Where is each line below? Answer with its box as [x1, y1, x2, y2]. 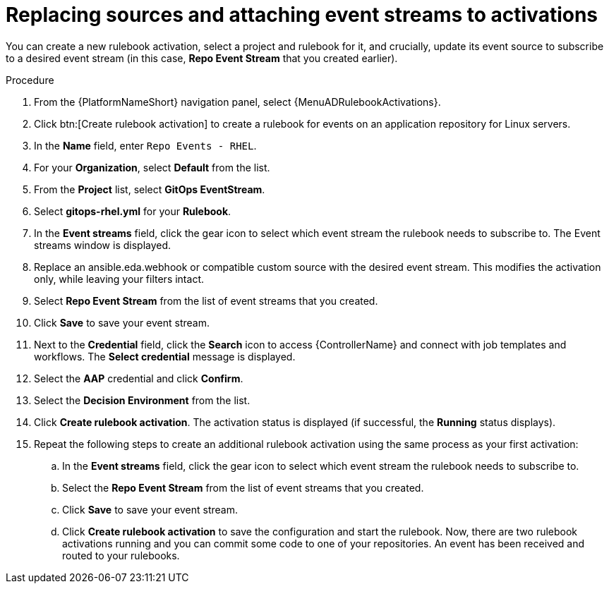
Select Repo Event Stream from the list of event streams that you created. [34, 294, 378, 307]
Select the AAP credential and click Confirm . [34, 372, 243, 384]
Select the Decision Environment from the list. [34, 394, 251, 406]
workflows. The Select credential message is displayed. [34, 350, 296, 363]
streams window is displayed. [34, 238, 171, 251]
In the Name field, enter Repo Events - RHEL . [34, 139, 257, 152]
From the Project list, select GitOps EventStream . [34, 183, 265, 195]
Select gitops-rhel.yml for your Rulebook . [34, 205, 231, 217]
